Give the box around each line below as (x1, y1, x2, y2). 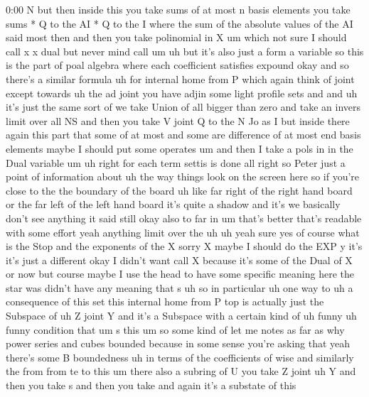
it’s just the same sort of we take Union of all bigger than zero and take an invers (6, 99, 361, 114)
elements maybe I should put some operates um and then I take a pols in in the (6, 141, 353, 156)
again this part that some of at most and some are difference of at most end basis (6, 127, 361, 142)
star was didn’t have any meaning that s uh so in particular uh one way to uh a (6, 280, 353, 295)
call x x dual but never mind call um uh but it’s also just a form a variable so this (6, 43, 364, 58)
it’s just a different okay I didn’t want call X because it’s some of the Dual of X (6, 252, 353, 267)
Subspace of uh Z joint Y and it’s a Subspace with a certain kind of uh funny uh (6, 308, 357, 323)
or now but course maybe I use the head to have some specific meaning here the (6, 266, 354, 281)
